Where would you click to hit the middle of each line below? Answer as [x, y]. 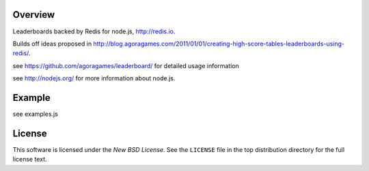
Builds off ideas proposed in [52, 44]
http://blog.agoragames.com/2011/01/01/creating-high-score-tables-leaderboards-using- [219, 44]
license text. [30, 159]
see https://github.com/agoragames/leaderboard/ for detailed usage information [126, 65]
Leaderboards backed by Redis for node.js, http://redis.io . [94, 31]
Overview [34, 15]
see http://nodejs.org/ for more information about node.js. [94, 78]
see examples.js [35, 114]
